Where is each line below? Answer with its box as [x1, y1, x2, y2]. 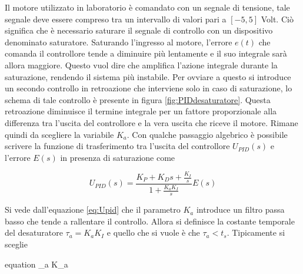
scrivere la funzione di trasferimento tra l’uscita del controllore [5, 140, 230, 152]
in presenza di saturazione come [60, 151, 175, 163]
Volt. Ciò [261, 12, 294, 25]
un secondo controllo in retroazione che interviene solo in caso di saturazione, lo [5, 82, 292, 94]
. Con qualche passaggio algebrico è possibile [126, 128, 288, 140]
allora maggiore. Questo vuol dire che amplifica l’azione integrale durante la [5, 58, 278, 71]
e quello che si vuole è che [106, 226, 200, 239]
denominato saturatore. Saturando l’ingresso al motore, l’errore [5, 35, 232, 48]
